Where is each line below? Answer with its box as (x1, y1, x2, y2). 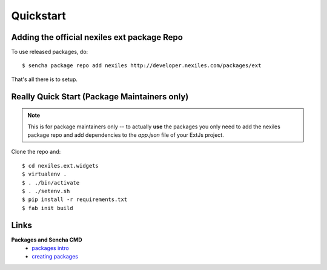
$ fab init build (22, 205, 73, 211)
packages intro (31, 245, 69, 252)
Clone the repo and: (11, 148, 61, 156)
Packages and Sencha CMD (11, 236, 82, 243)
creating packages (31, 253, 79, 260)
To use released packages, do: (11, 48, 88, 56)
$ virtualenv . (22, 171, 67, 178)
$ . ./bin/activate (22, 179, 80, 186)
